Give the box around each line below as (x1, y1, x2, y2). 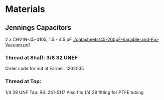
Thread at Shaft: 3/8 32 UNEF (5, 54, 78, 61)
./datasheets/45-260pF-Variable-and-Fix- (73, 36, 160, 42)
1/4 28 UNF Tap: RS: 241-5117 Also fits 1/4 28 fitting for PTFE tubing (5, 89, 144, 95)
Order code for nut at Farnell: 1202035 (5, 66, 84, 72)
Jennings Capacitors (5, 23, 71, 32)
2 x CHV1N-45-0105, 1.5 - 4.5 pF (5, 36, 72, 42)
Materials (5, 3, 45, 15)
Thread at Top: (5, 78, 41, 85)
